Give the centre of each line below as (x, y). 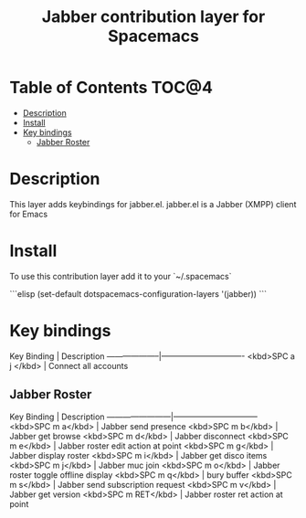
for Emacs (29, 214)
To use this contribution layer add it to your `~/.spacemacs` (121, 276)
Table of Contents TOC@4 (111, 88)
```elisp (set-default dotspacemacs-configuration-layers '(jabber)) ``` (138, 293)
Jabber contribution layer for (153, 17)
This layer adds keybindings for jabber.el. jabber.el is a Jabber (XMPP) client (153, 204)
